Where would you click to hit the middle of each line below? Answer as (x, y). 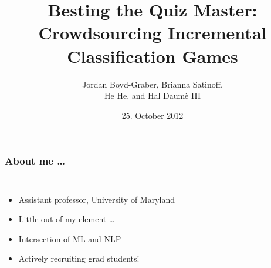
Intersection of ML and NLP (70, 238)
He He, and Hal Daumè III (153, 96)
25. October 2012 (153, 115)
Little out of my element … (67, 219)
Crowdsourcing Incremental (153, 33)
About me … (35, 161)
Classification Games (153, 56)
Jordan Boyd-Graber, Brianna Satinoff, (153, 84)
